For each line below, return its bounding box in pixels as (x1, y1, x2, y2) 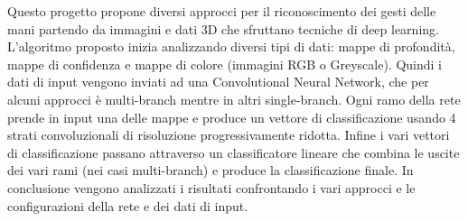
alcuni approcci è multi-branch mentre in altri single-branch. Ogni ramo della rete (7, 89, 461, 108)
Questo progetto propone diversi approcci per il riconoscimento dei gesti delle (7, 2, 436, 20)
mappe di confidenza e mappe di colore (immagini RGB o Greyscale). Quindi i (7, 54, 443, 73)
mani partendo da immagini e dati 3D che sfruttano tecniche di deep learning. (7, 19, 439, 38)
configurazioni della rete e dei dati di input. (7, 196, 248, 215)
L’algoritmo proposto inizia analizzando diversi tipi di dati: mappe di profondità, (7, 37, 455, 56)
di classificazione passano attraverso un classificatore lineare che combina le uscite (7, 143, 460, 161)
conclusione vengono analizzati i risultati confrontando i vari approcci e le (7, 178, 416, 197)
